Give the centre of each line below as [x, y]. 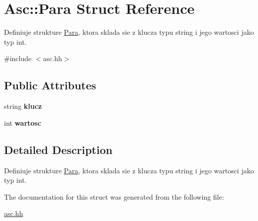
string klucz [23, 106]
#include [18, 58]
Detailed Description [58, 149]
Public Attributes [50, 85]
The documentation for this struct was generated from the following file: [114, 196]
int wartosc [23, 122]
